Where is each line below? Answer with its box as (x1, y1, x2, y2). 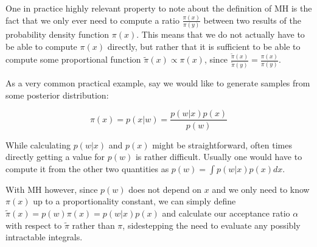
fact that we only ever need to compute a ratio (5, 13, 179, 26)
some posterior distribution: (5, 88, 109, 101)
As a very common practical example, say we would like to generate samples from (5, 77, 310, 89)
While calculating (5, 138, 71, 151)
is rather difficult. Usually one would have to (135, 150, 302, 163)
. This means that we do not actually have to (136, 28, 305, 41)
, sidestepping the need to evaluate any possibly (122, 218, 301, 231)
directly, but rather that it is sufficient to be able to (107, 40, 301, 52)
